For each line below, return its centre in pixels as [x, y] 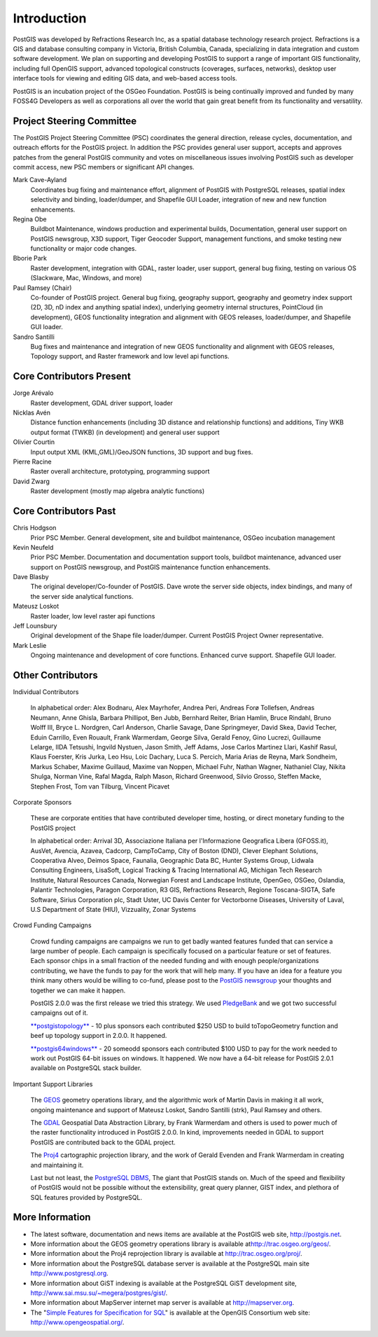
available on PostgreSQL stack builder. [86, 1068]
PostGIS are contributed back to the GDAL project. [103, 1142]
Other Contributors [55, 675]
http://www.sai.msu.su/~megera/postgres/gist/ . [99, 1293]
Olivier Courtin [34, 442]
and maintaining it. [57, 1165]
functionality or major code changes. [84, 249]
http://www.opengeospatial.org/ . [77, 1322]
